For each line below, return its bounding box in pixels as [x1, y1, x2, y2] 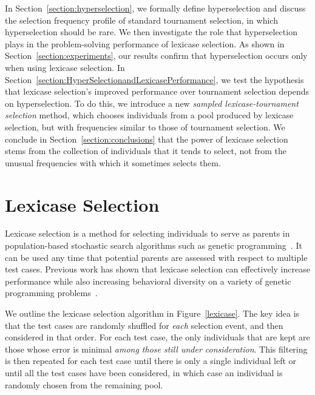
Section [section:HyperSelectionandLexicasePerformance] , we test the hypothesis [5, 73, 304, 86]
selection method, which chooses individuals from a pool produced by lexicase [5, 109, 294, 121]
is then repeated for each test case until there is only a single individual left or [5, 354, 297, 367]
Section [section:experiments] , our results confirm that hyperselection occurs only [5, 49, 308, 62]
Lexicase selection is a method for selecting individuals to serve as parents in [5, 227, 290, 240]
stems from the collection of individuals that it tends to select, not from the [5, 144, 287, 157]
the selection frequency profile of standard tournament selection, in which [5, 13, 278, 26]
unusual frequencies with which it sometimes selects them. [5, 156, 221, 169]
